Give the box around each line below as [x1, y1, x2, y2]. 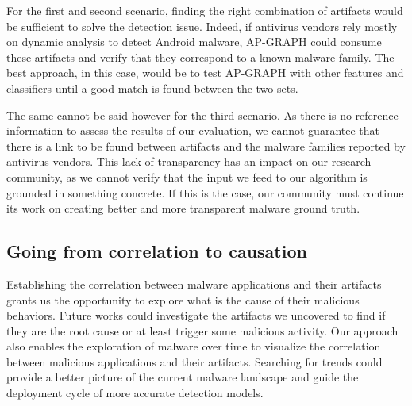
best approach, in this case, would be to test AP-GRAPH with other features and [6, 64, 404, 81]
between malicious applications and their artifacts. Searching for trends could [6, 353, 383, 370]
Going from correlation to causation [6, 239, 307, 263]
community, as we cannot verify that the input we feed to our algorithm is [6, 168, 368, 185]
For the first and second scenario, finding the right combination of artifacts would [6, 2, 403, 18]
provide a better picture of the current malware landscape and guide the [6, 369, 359, 385]
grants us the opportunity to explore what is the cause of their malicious [6, 291, 360, 308]
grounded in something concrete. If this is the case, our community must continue [6, 184, 404, 201]
